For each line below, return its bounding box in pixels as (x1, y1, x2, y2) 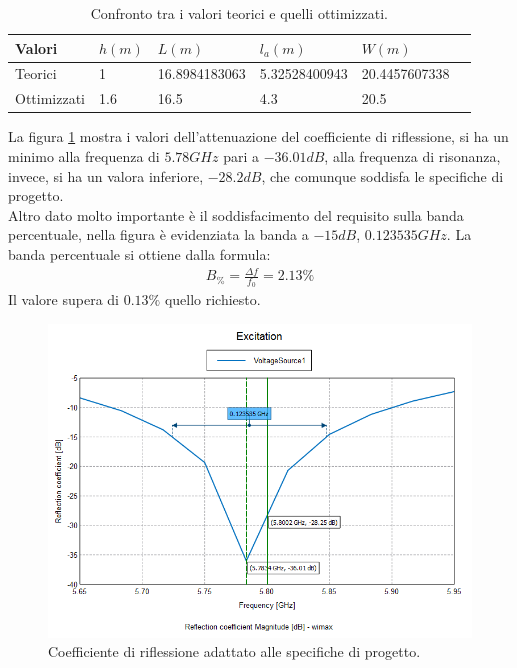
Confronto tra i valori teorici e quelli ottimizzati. (90, 3, 388, 23)
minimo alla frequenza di (8, 145, 160, 166)
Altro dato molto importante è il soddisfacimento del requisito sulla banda (8, 204, 464, 225)
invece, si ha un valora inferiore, (8, 165, 204, 186)
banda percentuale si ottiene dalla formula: (8, 243, 271, 264)
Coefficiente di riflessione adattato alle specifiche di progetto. (48, 641, 421, 662)
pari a (223, 145, 259, 166)
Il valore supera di (8, 289, 119, 310)
